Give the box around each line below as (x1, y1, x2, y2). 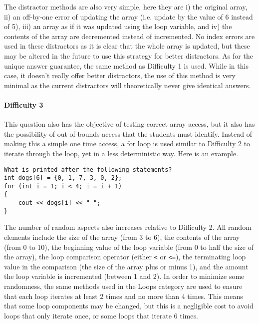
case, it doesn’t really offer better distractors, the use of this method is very (4, 70, 236, 81)
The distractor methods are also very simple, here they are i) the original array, (4, 2, 248, 12)
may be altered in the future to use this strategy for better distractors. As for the (4, 50, 253, 61)
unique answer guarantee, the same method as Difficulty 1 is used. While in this (4, 60, 249, 71)
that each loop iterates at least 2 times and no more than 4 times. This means (4, 290, 243, 301)
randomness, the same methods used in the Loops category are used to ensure (4, 281, 243, 291)
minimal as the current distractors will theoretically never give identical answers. (4, 80, 251, 90)
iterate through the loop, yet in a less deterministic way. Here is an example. (4, 148, 239, 158)
